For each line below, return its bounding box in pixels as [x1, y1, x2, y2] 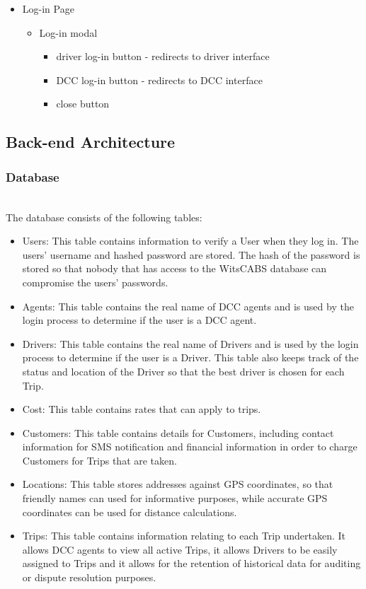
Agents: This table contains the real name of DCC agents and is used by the [22, 298, 354, 313]
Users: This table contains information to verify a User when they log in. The [22, 233, 359, 248]
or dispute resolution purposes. [22, 570, 156, 585]
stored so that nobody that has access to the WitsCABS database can [22, 261, 327, 276]
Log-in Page [22, 1, 74, 16]
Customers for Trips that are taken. [22, 453, 177, 467]
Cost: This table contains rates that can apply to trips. [22, 402, 261, 416]
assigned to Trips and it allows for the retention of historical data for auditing [22, 556, 361, 571]
